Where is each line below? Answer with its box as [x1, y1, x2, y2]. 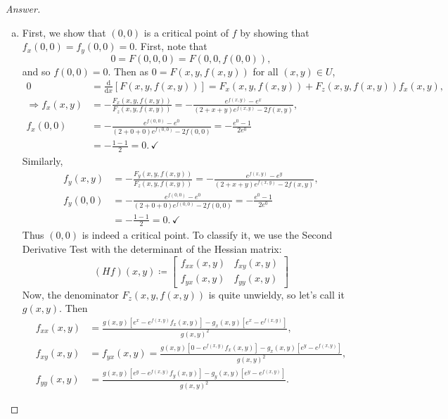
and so [22, 63, 51, 78]
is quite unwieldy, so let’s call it [208, 287, 345, 301]
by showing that [240, 25, 309, 39]
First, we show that [22, 25, 106, 39]
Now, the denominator [22, 287, 119, 301]
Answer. [6, 1, 41, 15]
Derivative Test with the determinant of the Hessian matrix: [22, 241, 282, 256]
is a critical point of [143, 25, 229, 39]
